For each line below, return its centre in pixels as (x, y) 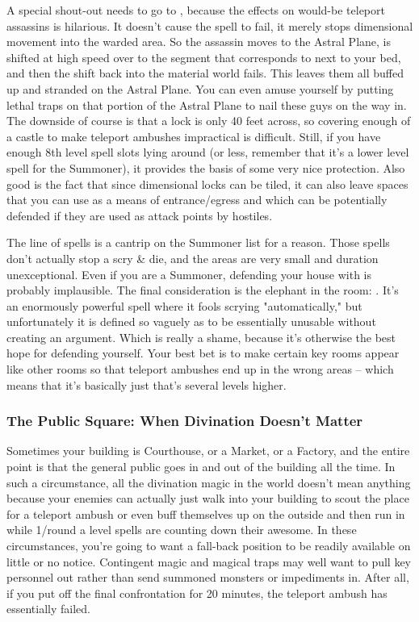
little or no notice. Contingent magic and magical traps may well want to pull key (209, 561)
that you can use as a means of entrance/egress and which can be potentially (197, 200)
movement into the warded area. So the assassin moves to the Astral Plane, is (199, 42)
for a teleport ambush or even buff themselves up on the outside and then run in (206, 513)
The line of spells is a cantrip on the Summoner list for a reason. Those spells (198, 242)
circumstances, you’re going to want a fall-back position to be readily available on (209, 546)
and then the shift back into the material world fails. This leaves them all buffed (205, 73)
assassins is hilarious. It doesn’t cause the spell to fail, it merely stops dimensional (210, 25)
